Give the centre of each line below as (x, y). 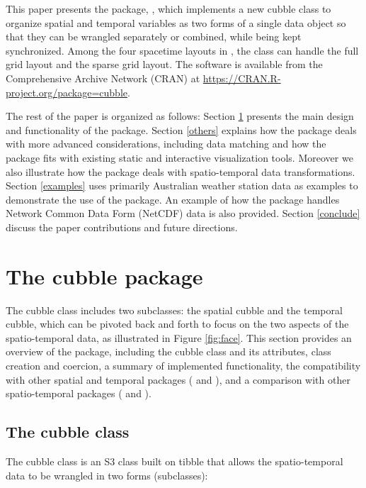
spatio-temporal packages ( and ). (79, 393)
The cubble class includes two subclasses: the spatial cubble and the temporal (174, 310)
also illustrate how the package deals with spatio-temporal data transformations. (181, 171)
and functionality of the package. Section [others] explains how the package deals (181, 129)
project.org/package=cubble (67, 92)
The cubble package (104, 276)
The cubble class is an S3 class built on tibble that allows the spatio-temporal (175, 461)
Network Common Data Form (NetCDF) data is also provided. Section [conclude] (183, 213)
